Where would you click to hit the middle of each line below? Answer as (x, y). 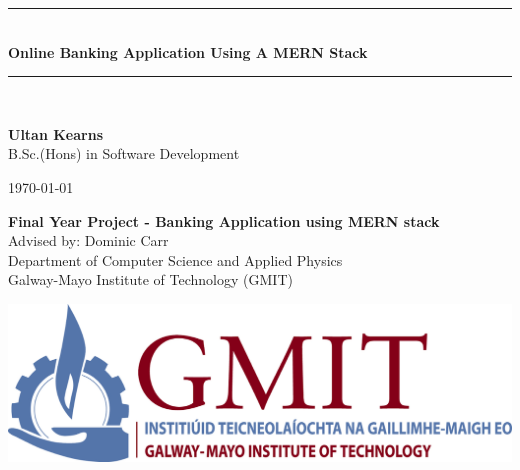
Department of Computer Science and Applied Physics (175, 259)
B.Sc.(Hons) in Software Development (124, 153)
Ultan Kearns (56, 133)
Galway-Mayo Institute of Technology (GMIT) (150, 279)
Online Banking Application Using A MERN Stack (188, 51)
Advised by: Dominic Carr (88, 240)
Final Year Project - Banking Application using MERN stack (224, 220)
